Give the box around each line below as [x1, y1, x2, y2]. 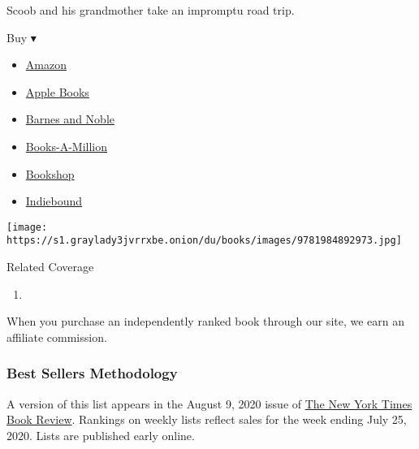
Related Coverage [6, 258, 94, 275]
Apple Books [25, 83, 89, 100]
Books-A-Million [25, 137, 108, 154]
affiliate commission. [6, 328, 107, 345]
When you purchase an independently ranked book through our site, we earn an [6, 313, 405, 330]
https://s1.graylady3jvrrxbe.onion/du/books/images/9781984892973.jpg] [6, 235, 402, 247]
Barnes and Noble [25, 110, 114, 127]
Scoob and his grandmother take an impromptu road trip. [6, 2, 295, 18]
